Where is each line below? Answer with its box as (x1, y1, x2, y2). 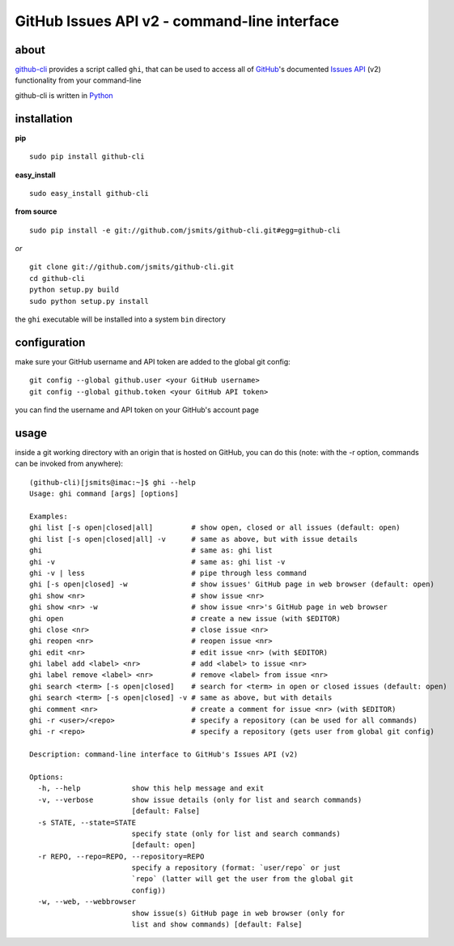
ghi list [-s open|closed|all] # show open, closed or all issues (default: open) (29, 523, 401, 532)
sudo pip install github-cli (29, 152, 145, 161)
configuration (15, 335, 86, 349)
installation (15, 112, 73, 126)
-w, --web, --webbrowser (37, 897, 137, 906)
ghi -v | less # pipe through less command (29, 568, 307, 577)
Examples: (29, 511, 68, 521)
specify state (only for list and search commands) (131, 829, 342, 838)
